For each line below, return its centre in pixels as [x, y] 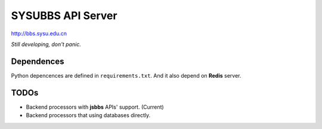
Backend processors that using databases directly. [88, 115]
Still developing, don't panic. [46, 44]
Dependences [38, 61]
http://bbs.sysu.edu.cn [39, 33]
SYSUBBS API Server [64, 16]
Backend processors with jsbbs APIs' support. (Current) [95, 107]
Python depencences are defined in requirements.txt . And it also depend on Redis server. [126, 75]
